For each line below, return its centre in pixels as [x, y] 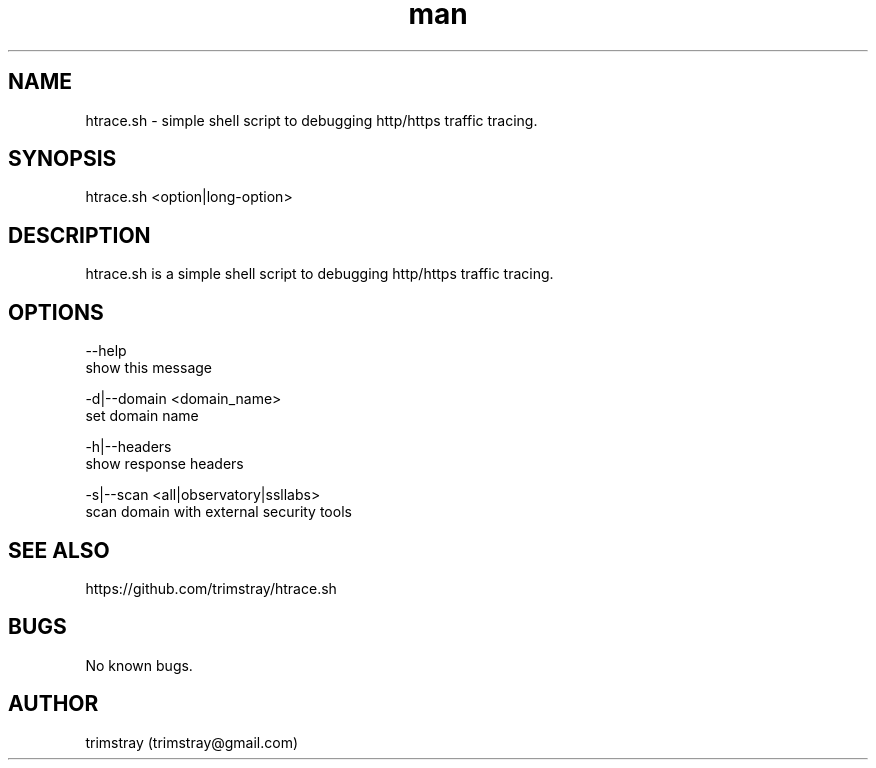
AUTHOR [53, 704]
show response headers [164, 464]
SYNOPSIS [62, 159]
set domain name [142, 416]
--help [106, 351]
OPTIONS [56, 312]
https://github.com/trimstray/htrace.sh [211, 588]
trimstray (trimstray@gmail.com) [192, 742]
